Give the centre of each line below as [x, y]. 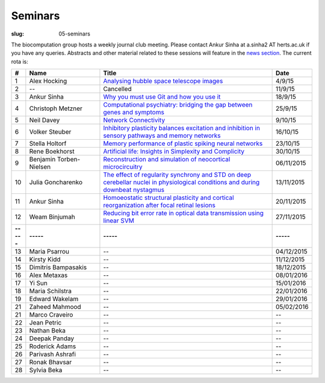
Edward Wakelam [54, 299]
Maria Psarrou [49, 252]
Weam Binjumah [52, 217]
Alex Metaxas [48, 275]
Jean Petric [45, 323]
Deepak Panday [52, 338]
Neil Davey [45, 120]
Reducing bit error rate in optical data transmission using [184, 213]
